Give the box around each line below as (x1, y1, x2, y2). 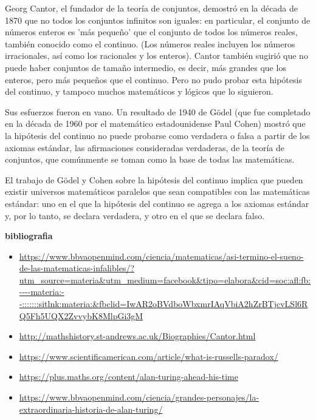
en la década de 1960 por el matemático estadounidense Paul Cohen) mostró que (5, 117, 306, 130)
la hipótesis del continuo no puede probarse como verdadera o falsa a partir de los (5, 129, 310, 141)
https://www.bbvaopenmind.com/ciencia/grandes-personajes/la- (19, 391, 259, 404)
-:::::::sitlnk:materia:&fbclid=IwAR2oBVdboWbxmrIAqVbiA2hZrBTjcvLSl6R (19, 297, 308, 310)
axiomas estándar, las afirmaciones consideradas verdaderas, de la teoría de (5, 141, 285, 154)
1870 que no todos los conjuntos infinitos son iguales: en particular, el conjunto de (5, 13, 311, 26)
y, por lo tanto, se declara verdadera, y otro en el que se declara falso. (5, 209, 265, 222)
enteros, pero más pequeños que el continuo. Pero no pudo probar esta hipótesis (5, 73, 302, 86)
